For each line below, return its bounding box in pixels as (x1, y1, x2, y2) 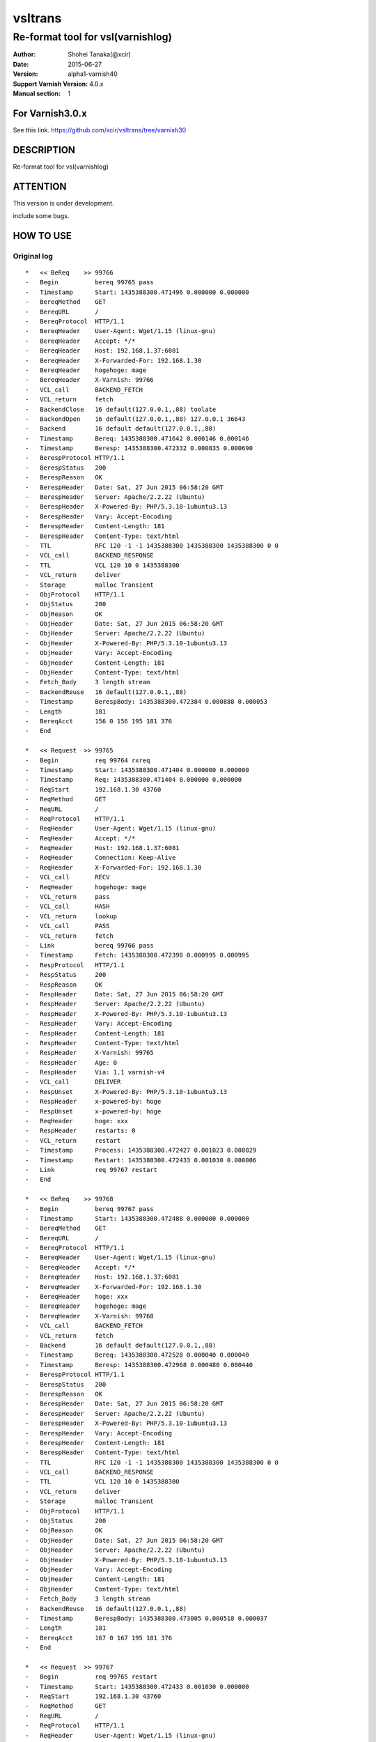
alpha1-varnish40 (68, 70, 118, 78)
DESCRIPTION (13, 144, 76, 156)
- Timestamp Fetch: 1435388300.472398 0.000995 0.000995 (25, 951, 250, 959)
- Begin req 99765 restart (25, 1673, 158, 1681)
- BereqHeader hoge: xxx (25, 1293, 129, 1301)
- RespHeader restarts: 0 (25, 1127, 136, 1135)
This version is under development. (13, 199, 114, 207)
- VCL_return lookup (25, 912, 118, 920)
